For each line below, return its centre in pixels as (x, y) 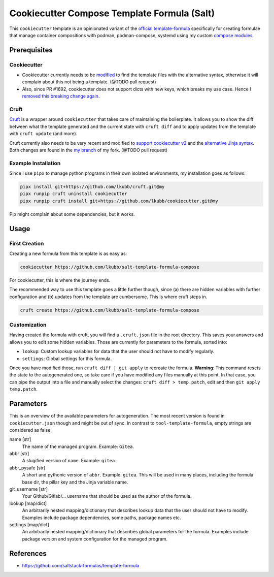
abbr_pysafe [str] (27, 468)
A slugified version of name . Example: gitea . (69, 461)
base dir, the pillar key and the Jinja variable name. (75, 482)
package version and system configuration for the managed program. (95, 539)
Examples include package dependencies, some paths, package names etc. (101, 518)
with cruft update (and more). (43, 134)
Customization (28, 325)
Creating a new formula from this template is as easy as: (68, 253)
